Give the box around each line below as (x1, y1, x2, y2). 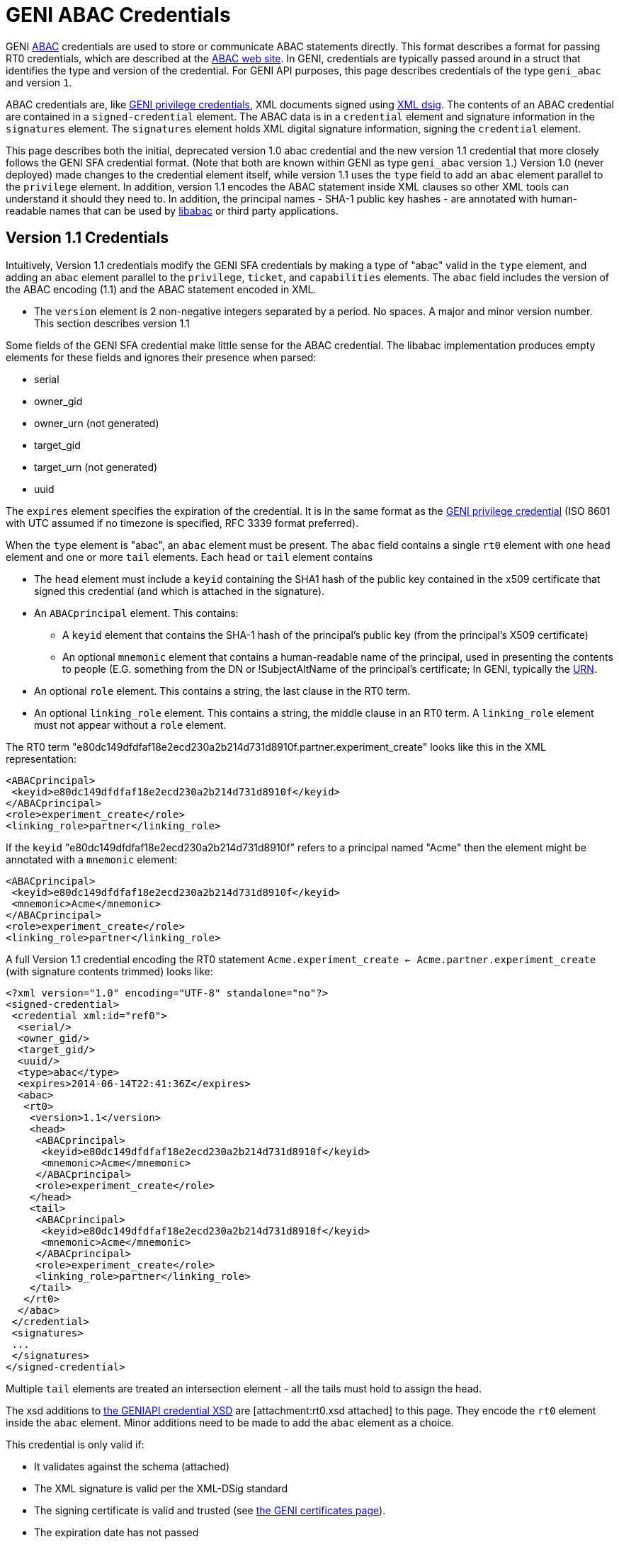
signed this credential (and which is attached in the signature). (34, 584, 325, 597)
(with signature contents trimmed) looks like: (6, 965, 213, 977)
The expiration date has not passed (34, 1526, 199, 1538)
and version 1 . (6, 76, 72, 89)
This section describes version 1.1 (34, 317, 190, 329)
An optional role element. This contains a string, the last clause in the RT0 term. (34, 684, 411, 697)
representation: (6, 752, 76, 765)
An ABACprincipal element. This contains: (34, 606, 239, 619)
